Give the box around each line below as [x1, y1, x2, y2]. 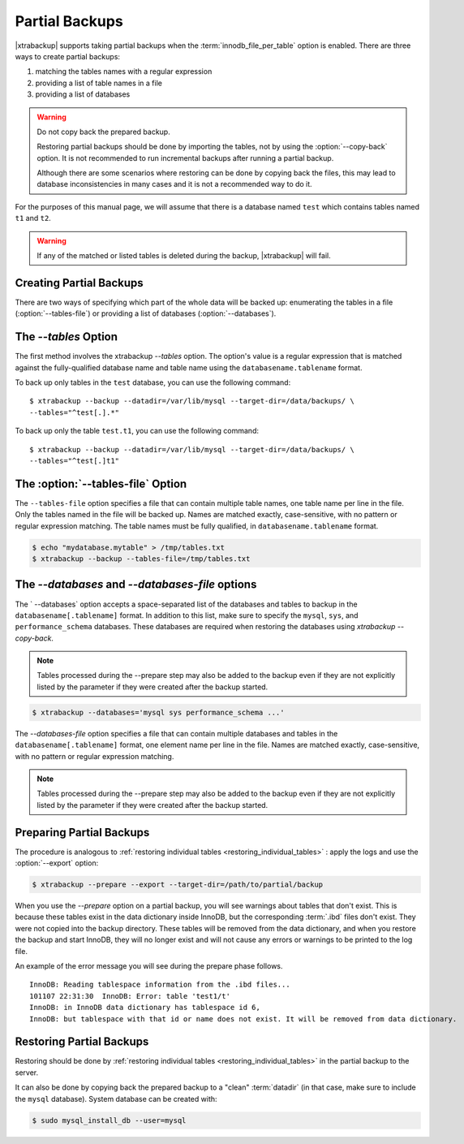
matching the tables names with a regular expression [35, 67, 213, 76]
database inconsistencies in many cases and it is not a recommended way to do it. [37, 179, 312, 189]
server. [15, 1068, 39, 1077]
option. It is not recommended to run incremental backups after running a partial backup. [37, 153, 334, 162]
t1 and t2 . [15, 214, 52, 223]
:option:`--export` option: [15, 858, 99, 868]
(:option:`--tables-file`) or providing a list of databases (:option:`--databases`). [15, 309, 277, 318]
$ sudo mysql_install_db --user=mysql [32, 1116, 187, 1125]
